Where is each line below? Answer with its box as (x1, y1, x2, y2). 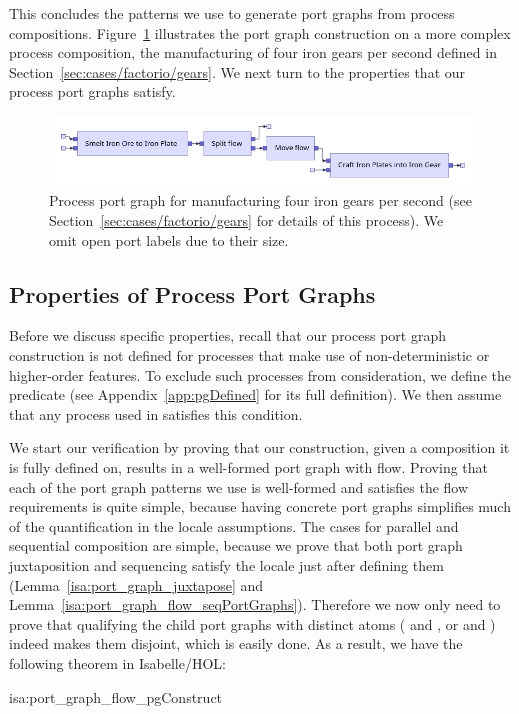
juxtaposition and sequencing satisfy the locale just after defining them (9, 555, 444, 575)
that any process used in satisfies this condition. (9, 403, 303, 424)
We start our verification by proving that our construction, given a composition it (9, 437, 510, 458)
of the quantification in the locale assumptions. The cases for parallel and (9, 515, 459, 536)
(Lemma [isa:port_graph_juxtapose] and (9, 574, 264, 595)
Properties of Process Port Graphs (9, 278, 376, 309)
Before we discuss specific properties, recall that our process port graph (9, 325, 446, 346)
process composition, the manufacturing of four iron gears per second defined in (9, 42, 497, 63)
